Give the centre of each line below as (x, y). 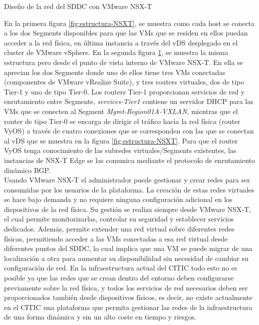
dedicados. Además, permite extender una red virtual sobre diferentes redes (119, 229)
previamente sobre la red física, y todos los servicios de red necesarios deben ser (126, 287)
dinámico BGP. (27, 170)
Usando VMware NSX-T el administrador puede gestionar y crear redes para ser (127, 180)
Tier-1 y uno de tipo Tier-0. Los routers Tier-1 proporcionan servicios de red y (124, 91)
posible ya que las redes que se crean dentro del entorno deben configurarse (119, 278)
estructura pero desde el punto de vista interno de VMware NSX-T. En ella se (124, 62)
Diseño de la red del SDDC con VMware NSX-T (78, 6)
